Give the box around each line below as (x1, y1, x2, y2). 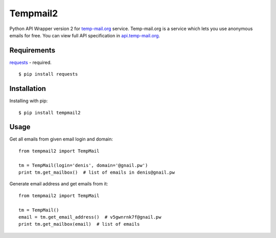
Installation (9, 84, 46, 93)
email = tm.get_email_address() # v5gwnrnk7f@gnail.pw (18, 214, 162, 220)
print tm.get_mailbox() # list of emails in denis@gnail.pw (18, 170, 175, 175)
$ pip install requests (18, 72, 78, 77)
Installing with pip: (9, 98, 48, 104)
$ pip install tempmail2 (18, 110, 81, 115)
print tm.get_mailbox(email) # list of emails (18, 221, 140, 227)
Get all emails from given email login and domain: (9, 136, 113, 142)
